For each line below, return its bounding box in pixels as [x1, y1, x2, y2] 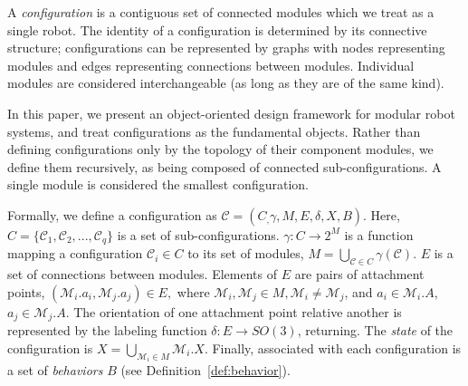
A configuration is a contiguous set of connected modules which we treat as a [7, 3, 435, 21]
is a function [344, 225, 414, 244]
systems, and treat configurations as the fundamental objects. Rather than [7, 121, 421, 140]
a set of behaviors [7, 361, 103, 380]
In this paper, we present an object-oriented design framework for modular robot [7, 103, 455, 122]
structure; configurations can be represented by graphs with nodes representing [7, 38, 445, 57]
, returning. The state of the [297, 321, 454, 340]
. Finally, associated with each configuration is [204, 338, 462, 357]
